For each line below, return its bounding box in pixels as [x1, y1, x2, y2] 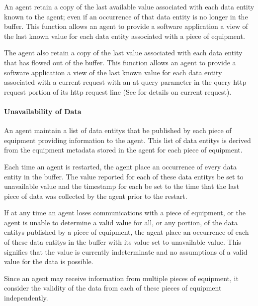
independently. [4, 293, 48, 303]
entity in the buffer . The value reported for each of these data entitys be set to [4, 171, 244, 181]
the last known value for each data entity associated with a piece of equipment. [4, 30, 245, 41]
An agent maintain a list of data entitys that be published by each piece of [4, 125, 232, 136]
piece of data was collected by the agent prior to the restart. [4, 190, 187, 201]
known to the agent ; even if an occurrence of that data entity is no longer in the [4, 11, 248, 21]
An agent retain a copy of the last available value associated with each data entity [4, 1, 255, 11]
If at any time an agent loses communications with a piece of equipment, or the [4, 207, 246, 218]
